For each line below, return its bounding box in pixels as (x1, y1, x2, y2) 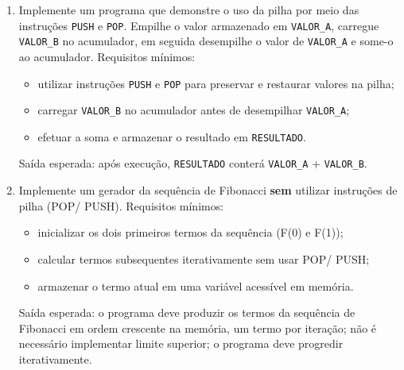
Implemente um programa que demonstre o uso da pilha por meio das (18, 2, 359, 17)
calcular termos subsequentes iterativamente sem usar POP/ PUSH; (37, 250, 370, 267)
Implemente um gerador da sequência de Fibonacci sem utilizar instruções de (18, 182, 398, 198)
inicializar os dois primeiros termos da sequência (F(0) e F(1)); (37, 224, 344, 241)
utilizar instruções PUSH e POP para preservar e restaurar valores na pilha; (37, 75, 394, 91)
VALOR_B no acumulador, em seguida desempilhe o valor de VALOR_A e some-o (18, 33, 394, 49)
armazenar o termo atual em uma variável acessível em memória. (37, 277, 354, 294)
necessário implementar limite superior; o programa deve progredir (18, 335, 344, 352)
